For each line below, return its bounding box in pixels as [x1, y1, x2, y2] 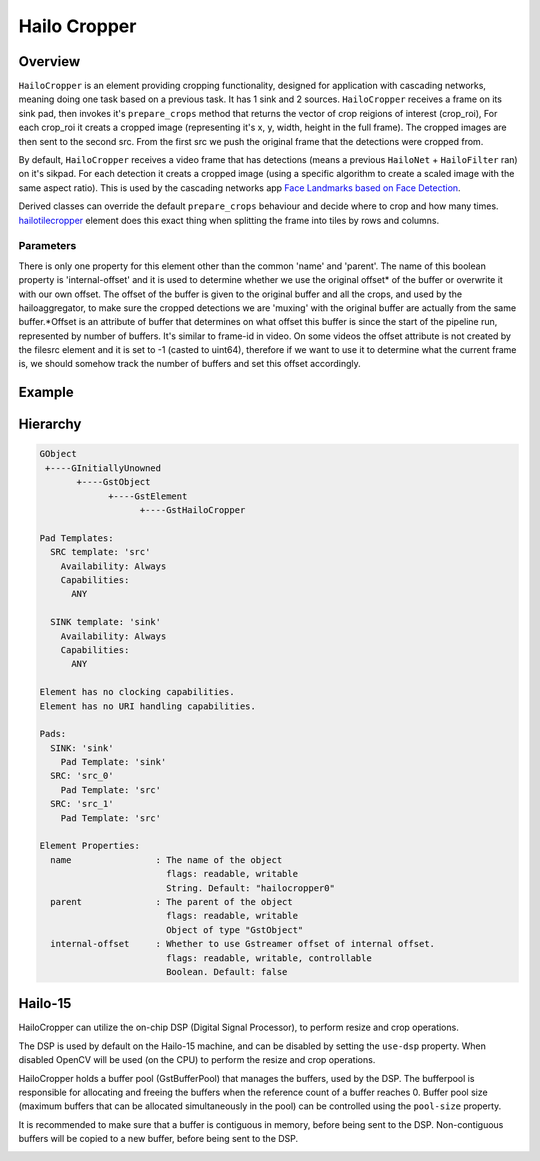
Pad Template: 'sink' [60, 756, 167, 768]
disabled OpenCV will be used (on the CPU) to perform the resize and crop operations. [18, 1054, 376, 1066]
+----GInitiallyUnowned [45, 462, 162, 474]
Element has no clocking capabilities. [39, 686, 235, 698]
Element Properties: [39, 840, 140, 852]
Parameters [18, 239, 77, 253]
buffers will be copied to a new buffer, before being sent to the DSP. [18, 1133, 299, 1145]
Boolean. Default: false [165, 966, 288, 977]
